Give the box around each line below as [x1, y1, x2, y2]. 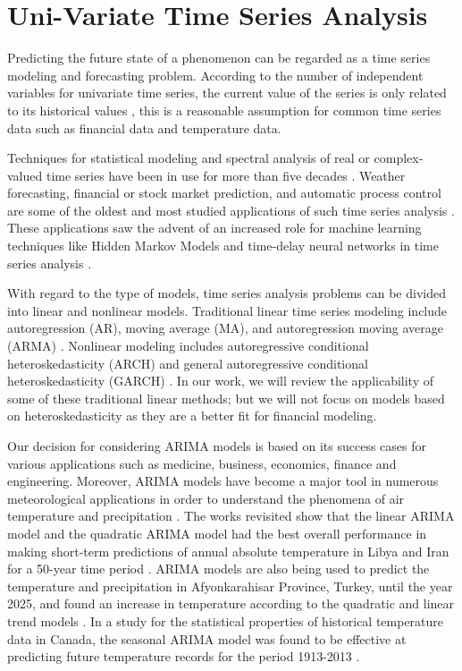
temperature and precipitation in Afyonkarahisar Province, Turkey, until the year [7, 576, 453, 595]
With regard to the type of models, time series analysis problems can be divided [7, 284, 446, 302]
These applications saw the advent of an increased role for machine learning [7, 218, 422, 237]
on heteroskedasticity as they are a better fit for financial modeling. [7, 406, 377, 425]
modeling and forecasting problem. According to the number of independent [7, 65, 424, 84]
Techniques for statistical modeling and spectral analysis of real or [7, 149, 370, 167]
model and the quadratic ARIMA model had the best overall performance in [7, 523, 427, 542]
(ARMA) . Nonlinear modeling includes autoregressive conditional [7, 336, 369, 355]
